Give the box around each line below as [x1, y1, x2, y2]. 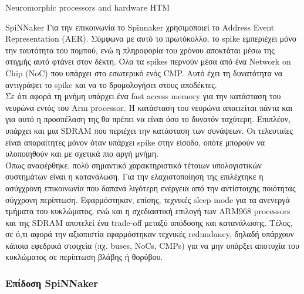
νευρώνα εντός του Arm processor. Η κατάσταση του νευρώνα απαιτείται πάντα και [5, 101, 293, 113]
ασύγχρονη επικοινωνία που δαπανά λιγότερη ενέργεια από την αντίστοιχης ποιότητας [5, 181, 296, 194]
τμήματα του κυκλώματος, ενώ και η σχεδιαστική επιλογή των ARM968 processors [5, 205, 291, 217]
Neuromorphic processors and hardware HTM [5, 1, 170, 13]
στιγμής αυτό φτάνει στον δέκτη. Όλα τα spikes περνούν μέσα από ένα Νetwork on [5, 55, 291, 67]
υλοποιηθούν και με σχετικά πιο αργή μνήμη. [5, 147, 159, 160]
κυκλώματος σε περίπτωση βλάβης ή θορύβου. [5, 251, 163, 263]
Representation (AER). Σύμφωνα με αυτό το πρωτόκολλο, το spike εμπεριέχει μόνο [5, 32, 296, 45]
